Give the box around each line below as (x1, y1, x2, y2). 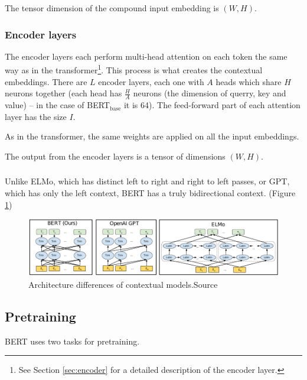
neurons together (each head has (5, 87, 122, 99)
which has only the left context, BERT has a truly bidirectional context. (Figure (5, 186, 296, 199)
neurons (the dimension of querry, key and (133, 87, 286, 99)
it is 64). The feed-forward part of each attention (123, 99, 301, 111)
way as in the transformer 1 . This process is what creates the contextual (5, 62, 263, 76)
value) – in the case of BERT (5, 99, 110, 111)
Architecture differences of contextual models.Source (28, 278, 218, 290)
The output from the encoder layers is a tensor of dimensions (5, 150, 226, 162)
